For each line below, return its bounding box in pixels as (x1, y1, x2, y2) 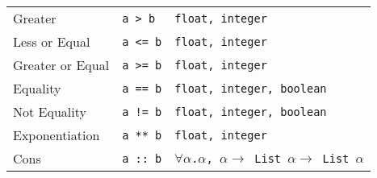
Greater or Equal (13, 56, 110, 74)
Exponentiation (13, 126, 100, 144)
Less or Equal (13, 32, 90, 51)
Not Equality (13, 102, 86, 121)
